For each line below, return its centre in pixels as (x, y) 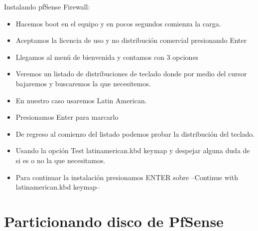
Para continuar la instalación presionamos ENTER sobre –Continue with (127, 177)
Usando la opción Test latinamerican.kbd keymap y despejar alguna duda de (133, 150)
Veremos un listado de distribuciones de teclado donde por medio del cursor (131, 74)
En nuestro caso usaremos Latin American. (81, 100)
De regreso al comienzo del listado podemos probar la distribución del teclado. (135, 133)
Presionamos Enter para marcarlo (67, 117)
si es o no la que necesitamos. (61, 160)
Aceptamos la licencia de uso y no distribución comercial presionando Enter (131, 40)
